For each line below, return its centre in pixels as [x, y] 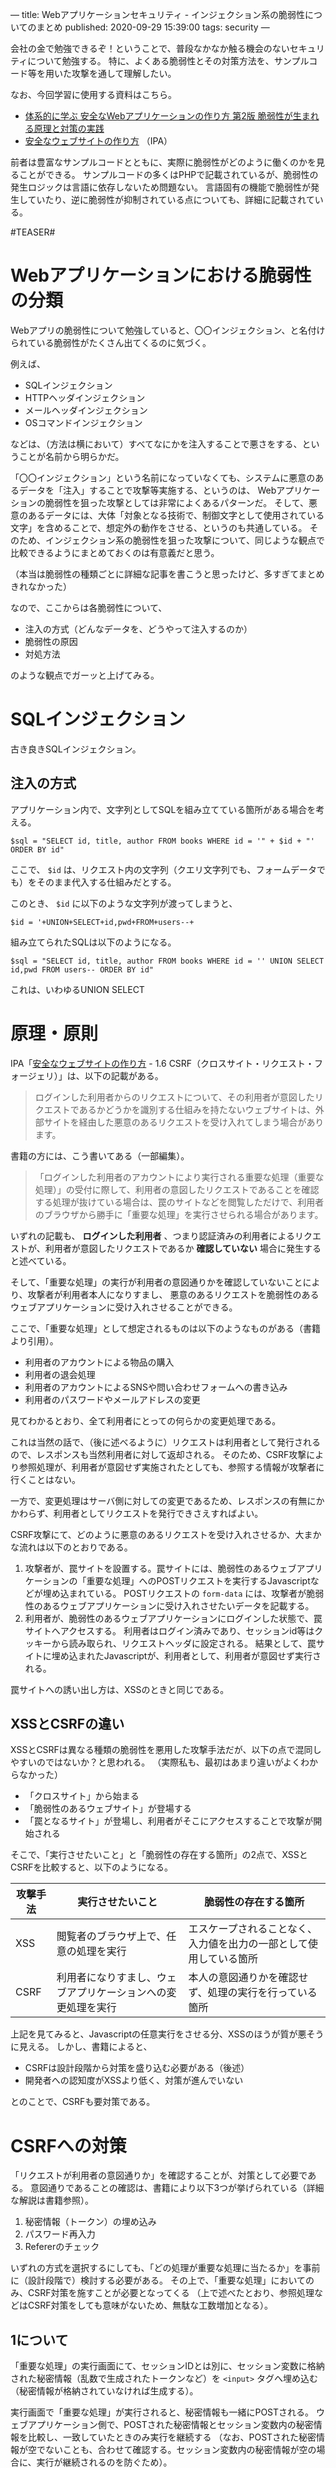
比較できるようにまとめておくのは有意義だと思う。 [115, 552]
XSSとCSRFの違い [67, 1724]
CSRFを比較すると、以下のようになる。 [91, 1867]
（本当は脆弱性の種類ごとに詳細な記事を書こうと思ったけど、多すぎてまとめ [167, 574]
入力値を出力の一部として [248, 1944]
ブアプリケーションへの [111, 1993]
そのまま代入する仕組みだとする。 [106, 882]
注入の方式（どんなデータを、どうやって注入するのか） [138, 629]
